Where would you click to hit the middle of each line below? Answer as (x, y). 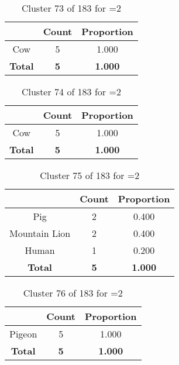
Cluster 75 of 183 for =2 (90, 175)
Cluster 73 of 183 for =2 (71, 8)
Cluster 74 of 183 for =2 (71, 92)
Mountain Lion (40, 233)
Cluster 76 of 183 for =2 (73, 293)
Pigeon (23, 334)
